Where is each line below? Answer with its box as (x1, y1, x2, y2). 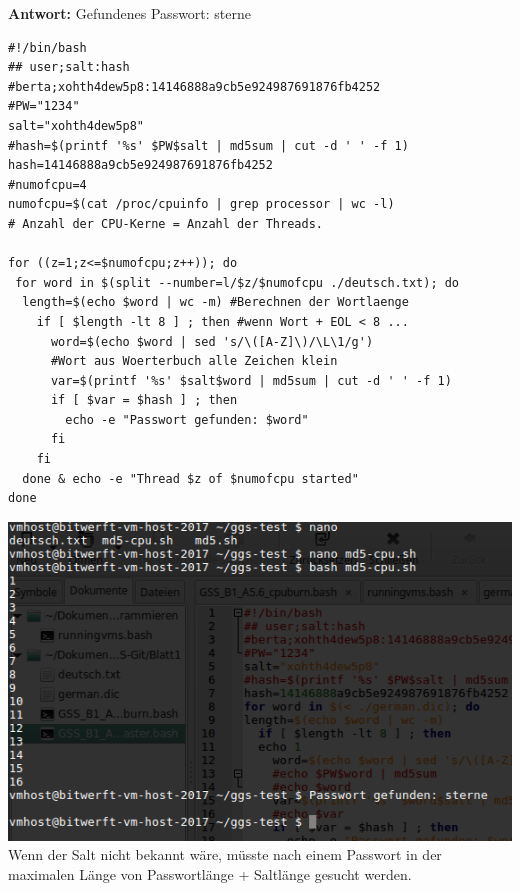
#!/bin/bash (8, 40, 87, 55)
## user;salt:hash (8, 60, 130, 75)
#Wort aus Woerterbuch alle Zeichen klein (50, 354, 338, 369)
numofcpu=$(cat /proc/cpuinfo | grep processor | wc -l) (8, 197, 395, 212)
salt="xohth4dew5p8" (8, 118, 145, 133)
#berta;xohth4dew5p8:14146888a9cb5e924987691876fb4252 (8, 79, 381, 94)
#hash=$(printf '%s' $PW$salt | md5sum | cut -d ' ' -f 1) (8, 138, 409, 153)
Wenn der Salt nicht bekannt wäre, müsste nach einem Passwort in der (8, 844, 442, 865)
